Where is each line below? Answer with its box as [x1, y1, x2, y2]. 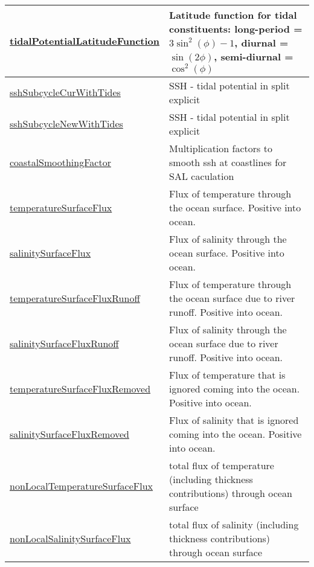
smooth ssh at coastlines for [169, 155, 287, 169]
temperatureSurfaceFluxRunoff [10, 290, 140, 305]
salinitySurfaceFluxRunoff [10, 336, 119, 350]
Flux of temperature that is [169, 367, 286, 382]
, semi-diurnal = [214, 50, 293, 63]
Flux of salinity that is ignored [169, 412, 299, 427]
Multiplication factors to [169, 141, 272, 155]
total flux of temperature [169, 458, 274, 472]
